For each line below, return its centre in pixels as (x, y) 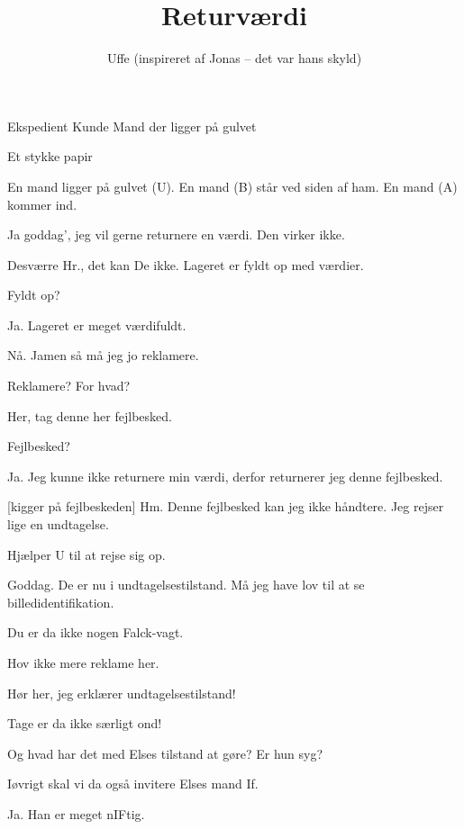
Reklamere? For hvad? (69, 386)
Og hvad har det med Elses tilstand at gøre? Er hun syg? (165, 753)
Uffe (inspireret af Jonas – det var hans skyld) (234, 58)
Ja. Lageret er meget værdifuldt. (97, 324)
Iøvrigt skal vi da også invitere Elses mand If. (133, 784)
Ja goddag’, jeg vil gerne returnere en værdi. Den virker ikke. (176, 234)
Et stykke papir (50, 156)
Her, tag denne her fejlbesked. (90, 415)
